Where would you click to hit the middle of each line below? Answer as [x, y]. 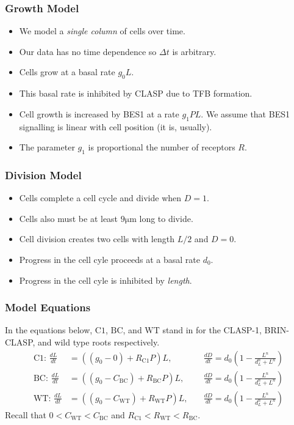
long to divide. [166, 218]
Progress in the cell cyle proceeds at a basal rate [109, 259]
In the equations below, [49, 330]
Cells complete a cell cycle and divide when [100, 198]
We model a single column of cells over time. [102, 31]
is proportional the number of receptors [162, 147]
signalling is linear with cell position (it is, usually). [116, 126]
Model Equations [48, 307]
